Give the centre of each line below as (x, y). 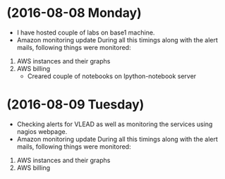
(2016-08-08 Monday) (74, 13)
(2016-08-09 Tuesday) (75, 105)
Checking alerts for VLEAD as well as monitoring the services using (115, 124)
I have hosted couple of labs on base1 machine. (86, 32)
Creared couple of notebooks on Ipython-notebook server (112, 76)
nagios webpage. (42, 131)
